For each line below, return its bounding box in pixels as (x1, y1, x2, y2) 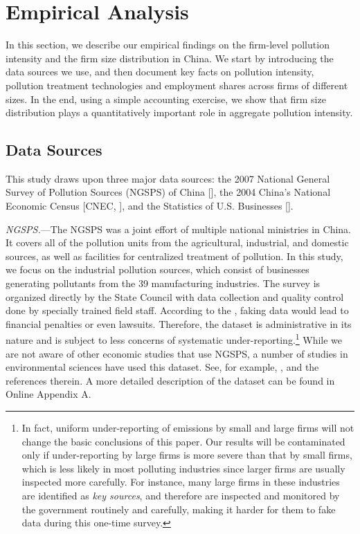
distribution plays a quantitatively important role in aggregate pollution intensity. (6, 105, 353, 120)
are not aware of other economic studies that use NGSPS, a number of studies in (6, 346, 348, 360)
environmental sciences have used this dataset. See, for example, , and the (6, 360, 319, 374)
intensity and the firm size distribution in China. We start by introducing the (6, 50, 334, 65)
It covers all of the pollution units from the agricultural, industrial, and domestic (6, 235, 349, 250)
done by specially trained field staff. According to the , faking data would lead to (6, 303, 349, 317)
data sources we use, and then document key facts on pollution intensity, (6, 64, 314, 79)
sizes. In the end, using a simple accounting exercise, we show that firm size (6, 91, 326, 106)
